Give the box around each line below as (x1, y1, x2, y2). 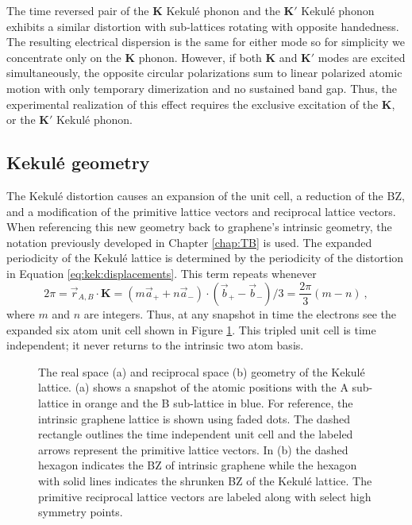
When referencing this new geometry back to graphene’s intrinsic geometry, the (6, 218, 392, 235)
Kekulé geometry (6, 150, 150, 175)
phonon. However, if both (138, 48, 262, 65)
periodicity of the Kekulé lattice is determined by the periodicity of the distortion (6, 249, 404, 266)
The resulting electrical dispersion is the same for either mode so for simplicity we (6, 33, 405, 50)
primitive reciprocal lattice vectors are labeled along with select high (38, 488, 372, 504)
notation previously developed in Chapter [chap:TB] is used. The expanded (6, 234, 372, 250)
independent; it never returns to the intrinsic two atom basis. (6, 337, 304, 353)
